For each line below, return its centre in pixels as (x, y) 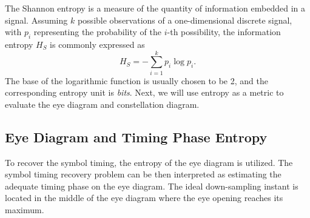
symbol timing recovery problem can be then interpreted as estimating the (143, 174)
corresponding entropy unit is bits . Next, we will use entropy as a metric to (144, 92)
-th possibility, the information (224, 32)
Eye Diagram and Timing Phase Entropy (136, 137)
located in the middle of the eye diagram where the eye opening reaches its (144, 198)
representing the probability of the (98, 32)
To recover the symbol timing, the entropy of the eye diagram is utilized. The (149, 162)
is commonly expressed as (97, 44)
